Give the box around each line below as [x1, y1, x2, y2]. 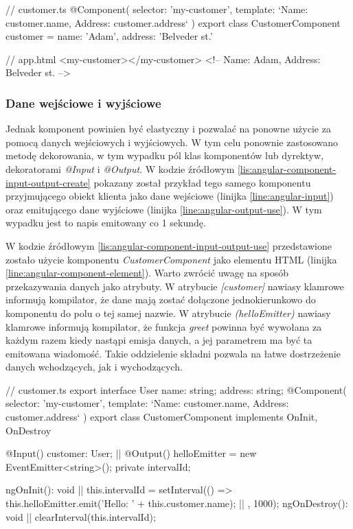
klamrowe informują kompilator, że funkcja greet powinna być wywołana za [5, 319, 322, 333]
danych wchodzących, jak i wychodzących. [5, 360, 183, 374]
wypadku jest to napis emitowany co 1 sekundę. [5, 215, 206, 230]
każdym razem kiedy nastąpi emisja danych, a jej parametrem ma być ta [5, 333, 312, 347]
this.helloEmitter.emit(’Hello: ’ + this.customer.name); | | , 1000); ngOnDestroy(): [5, 496, 348, 510]
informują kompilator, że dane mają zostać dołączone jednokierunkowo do [5, 292, 316, 307]
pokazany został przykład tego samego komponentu [93, 175, 311, 189]
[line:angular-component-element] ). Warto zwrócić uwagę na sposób [5, 266, 289, 280]
